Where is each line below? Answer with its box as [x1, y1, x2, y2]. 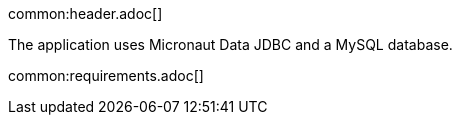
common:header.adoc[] [8, 5, 163, 22]
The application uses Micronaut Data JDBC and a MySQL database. [8, 36, 453, 53]
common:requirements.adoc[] [8, 67, 204, 84]
